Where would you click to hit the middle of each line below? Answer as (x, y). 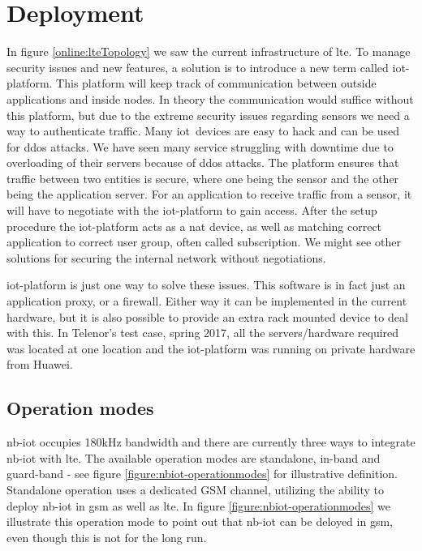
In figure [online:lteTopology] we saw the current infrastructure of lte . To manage (209, 51)
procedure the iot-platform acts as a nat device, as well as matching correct (194, 226)
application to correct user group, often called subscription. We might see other (204, 242)
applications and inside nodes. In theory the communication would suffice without (210, 98)
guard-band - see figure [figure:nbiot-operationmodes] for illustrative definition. (202, 474)
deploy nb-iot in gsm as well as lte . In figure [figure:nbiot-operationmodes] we (198, 505)
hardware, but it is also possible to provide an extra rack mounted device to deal (207, 316)
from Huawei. (40, 364)
